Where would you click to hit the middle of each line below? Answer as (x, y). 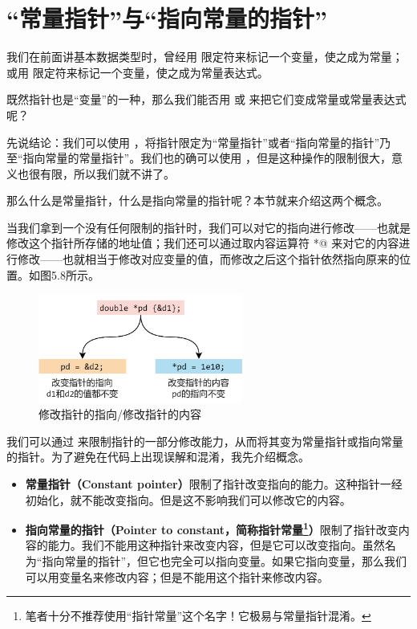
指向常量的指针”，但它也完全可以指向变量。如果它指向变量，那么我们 (225, 561)
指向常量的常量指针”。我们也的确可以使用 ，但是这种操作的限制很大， (207, 158)
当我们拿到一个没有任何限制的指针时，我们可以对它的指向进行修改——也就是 (208, 227)
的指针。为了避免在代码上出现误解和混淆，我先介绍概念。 (158, 457)
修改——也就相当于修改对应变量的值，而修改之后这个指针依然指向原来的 (208, 259)
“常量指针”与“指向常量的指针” (167, 18)
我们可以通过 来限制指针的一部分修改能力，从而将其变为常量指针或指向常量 (205, 441)
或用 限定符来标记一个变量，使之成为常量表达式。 (138, 72)
